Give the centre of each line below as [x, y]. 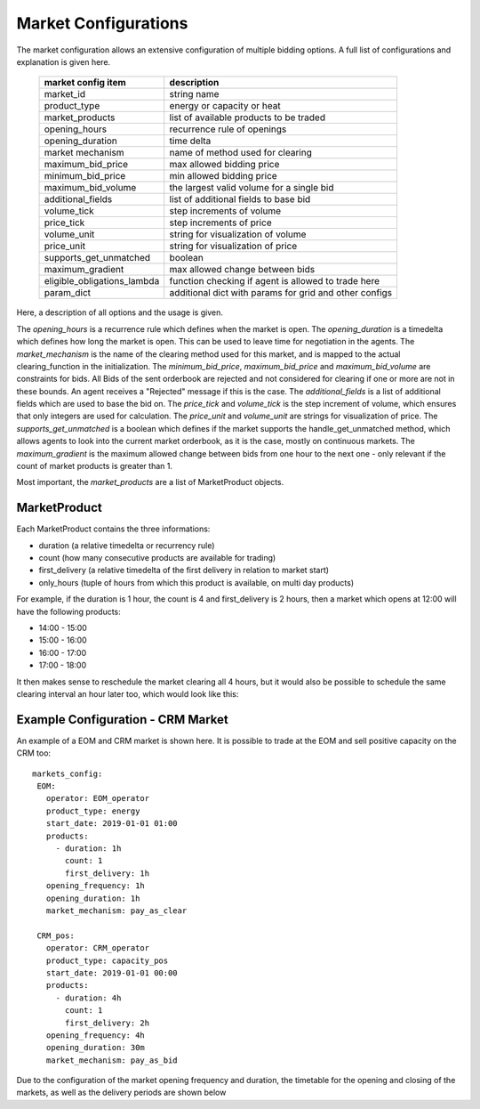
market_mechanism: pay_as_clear [116, 911]
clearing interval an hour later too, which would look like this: [128, 694]
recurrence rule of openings [228, 129]
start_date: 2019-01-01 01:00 [112, 824]
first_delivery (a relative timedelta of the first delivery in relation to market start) [184, 571]
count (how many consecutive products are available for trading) [157, 558]
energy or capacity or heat [225, 106]
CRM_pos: [56, 935]
